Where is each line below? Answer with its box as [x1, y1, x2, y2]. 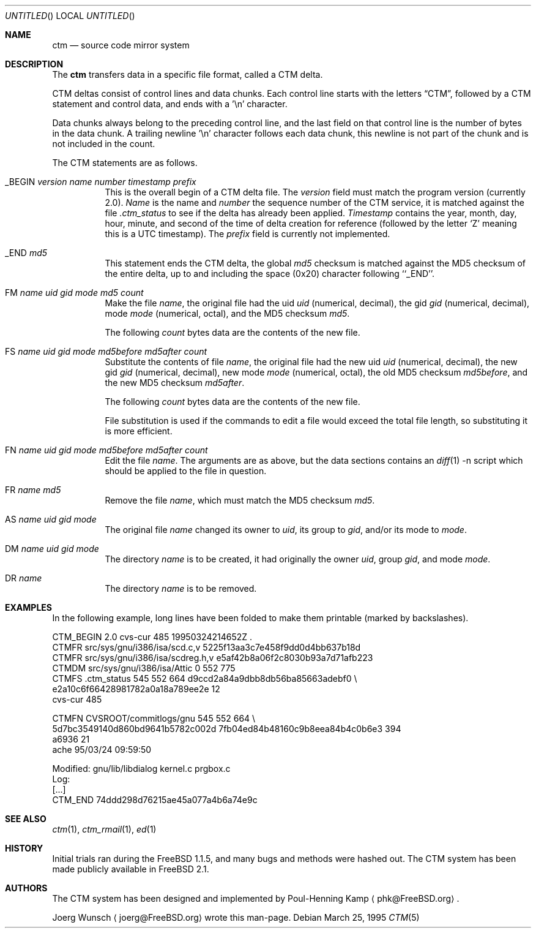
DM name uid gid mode [5, 543, 99, 554]
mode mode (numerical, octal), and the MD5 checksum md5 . [105, 308, 350, 319]
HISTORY [5, 843, 43, 853]
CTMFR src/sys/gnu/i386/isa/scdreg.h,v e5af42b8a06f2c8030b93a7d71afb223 [52, 652, 373, 663]
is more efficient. [105, 426, 173, 436]
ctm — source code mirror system [52, 40, 190, 50]
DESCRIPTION [5, 59, 64, 69]
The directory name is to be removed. [105, 583, 257, 594]
